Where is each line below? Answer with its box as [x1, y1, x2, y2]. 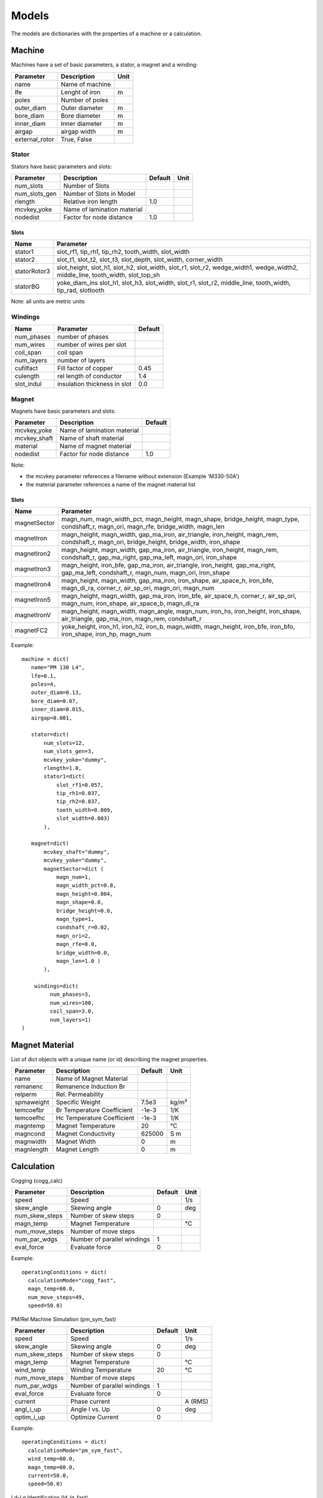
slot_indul [14, 380, 42, 388]
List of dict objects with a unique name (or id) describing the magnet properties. [11, 1055, 208, 1063]
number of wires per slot [57, 340, 127, 349]
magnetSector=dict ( [44, 865, 104, 872]
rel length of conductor [57, 372, 122, 380]
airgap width [60, 127, 96, 135]
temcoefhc [14, 1114, 45, 1122]
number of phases [57, 333, 109, 341]
